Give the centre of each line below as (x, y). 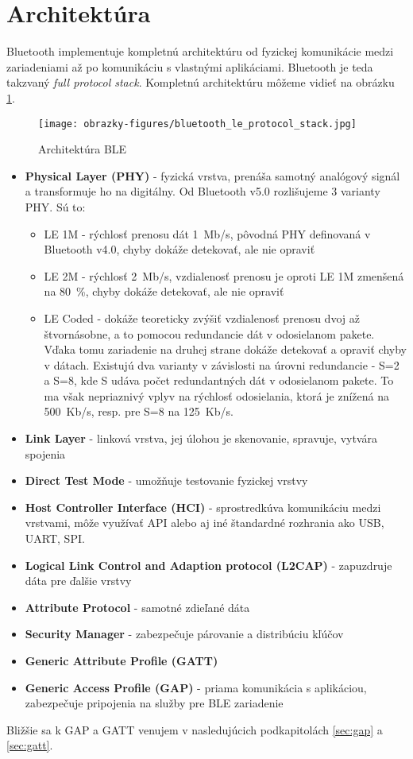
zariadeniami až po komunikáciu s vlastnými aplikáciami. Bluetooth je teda (190, 66)
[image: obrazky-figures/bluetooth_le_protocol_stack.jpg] (197, 124)
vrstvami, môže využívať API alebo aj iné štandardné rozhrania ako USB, (205, 523)
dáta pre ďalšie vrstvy (78, 581)
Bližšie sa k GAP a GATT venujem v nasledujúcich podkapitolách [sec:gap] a (195, 729)
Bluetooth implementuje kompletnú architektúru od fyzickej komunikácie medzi (200, 51)
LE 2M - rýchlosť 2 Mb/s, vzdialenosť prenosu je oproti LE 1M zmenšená (224, 275)
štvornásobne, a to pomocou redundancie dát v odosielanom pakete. (209, 333)
